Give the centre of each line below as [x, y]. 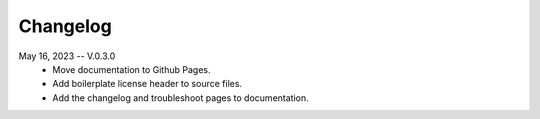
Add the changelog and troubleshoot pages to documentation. [180, 97]
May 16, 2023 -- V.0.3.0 [67, 56]
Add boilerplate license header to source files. [147, 84]
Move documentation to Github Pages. [131, 69]
